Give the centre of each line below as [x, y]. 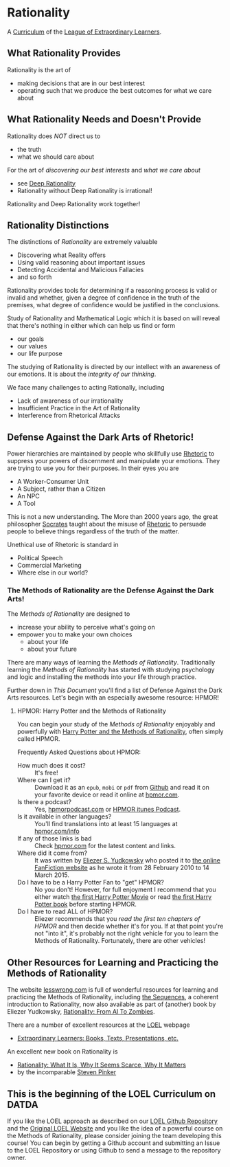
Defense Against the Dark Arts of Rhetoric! [101, 437]
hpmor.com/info [57, 831]
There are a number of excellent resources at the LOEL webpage [99, 1025]
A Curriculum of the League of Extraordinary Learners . [84, 32]
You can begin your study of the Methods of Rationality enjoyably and [116, 724]
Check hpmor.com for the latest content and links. [105, 846]
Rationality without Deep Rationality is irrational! [84, 190]
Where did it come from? [52, 853]
